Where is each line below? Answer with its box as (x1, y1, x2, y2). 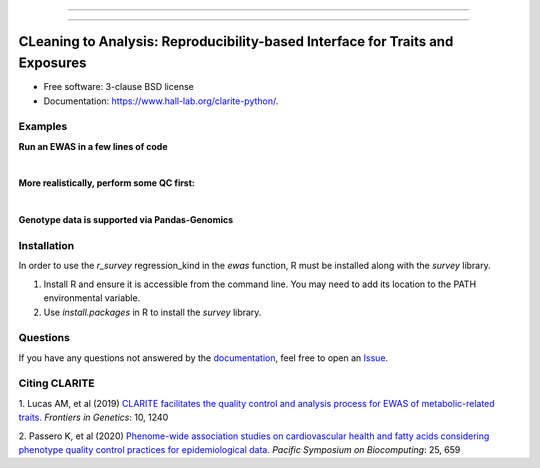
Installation (18, 238, 75, 252)
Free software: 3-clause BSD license (43, 81, 194, 93)
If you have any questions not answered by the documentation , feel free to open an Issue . (18, 351, 389, 364)
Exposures (18, 55, 87, 72)
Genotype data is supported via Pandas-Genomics (18, 214, 234, 226)
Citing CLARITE (18, 376, 95, 390)
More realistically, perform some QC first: (18, 177, 195, 189)
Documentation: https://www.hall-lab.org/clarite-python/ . (43, 95, 279, 107)
